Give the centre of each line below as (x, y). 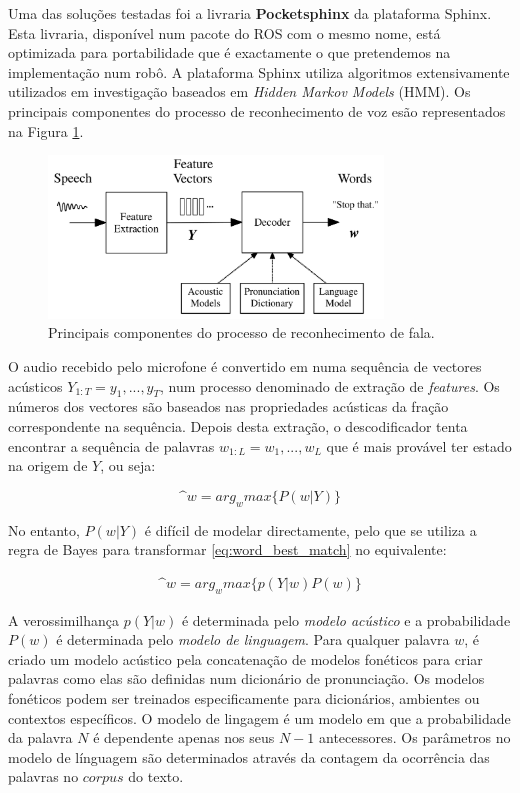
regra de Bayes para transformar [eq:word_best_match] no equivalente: (227, 549)
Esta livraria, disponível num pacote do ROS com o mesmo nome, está (224, 32)
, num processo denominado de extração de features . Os (330, 385)
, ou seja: (128, 465)
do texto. (156, 776)
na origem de (48, 465)
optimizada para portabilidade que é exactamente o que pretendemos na (229, 52)
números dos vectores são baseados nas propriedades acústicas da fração (228, 406)
